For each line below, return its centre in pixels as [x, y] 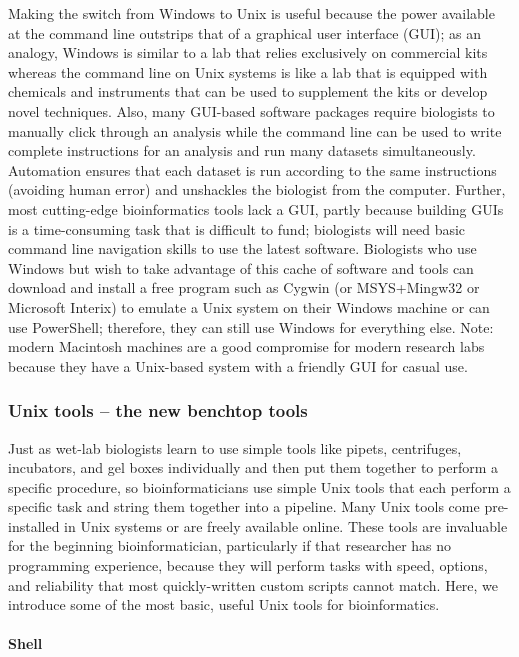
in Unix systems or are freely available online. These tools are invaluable [286, 525]
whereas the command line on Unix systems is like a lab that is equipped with [248, 71]
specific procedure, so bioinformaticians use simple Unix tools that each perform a [259, 486]
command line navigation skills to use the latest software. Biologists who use [242, 248]
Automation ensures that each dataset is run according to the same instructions [252, 169]
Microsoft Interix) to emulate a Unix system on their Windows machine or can [249, 306]
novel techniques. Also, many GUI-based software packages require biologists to [251, 110]
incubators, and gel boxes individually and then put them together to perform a [253, 467]
